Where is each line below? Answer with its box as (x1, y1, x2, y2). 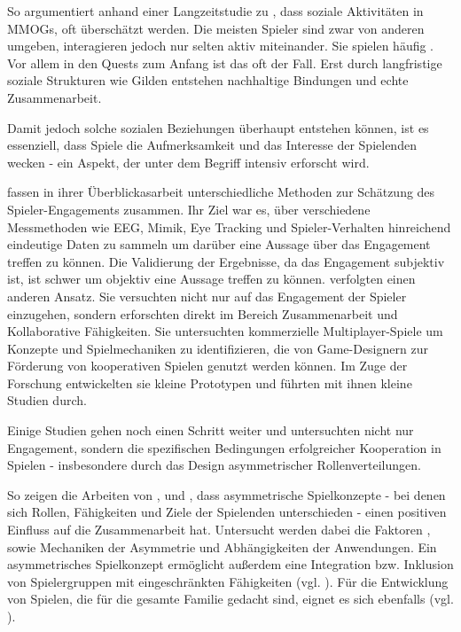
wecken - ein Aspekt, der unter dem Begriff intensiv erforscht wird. (7, 152, 370, 171)
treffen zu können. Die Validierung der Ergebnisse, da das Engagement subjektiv (7, 252, 445, 270)
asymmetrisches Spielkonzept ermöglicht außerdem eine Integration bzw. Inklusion (7, 555, 454, 573)
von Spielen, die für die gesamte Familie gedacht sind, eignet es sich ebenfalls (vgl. (7, 589, 454, 608)
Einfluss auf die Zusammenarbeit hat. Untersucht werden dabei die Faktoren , (7, 520, 431, 539)
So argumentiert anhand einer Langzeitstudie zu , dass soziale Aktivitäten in (7, 2, 424, 20)
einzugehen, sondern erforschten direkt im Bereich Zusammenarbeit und (7, 304, 398, 323)
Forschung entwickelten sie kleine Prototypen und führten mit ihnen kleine (7, 373, 412, 392)
